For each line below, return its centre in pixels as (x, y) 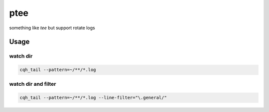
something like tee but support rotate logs (52, 28)
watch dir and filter (33, 84)
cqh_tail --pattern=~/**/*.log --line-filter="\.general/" (93, 98)
